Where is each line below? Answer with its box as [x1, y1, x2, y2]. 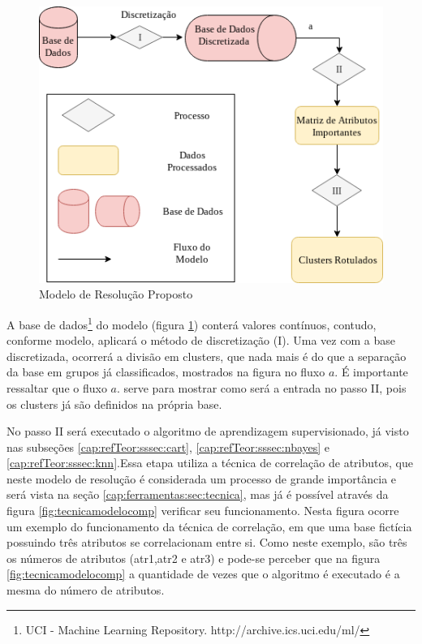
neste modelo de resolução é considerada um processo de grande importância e [6, 470, 397, 487]
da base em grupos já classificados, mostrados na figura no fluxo [6, 363, 325, 380]
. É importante [334, 363, 408, 380]
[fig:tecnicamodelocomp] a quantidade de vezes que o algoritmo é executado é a [6, 565, 400, 582]
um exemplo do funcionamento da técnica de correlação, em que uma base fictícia [6, 517, 412, 535]
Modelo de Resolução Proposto [39, 286, 193, 303]
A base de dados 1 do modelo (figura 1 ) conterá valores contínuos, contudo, [6, 313, 377, 333]
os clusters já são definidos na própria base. [6, 395, 222, 412]
